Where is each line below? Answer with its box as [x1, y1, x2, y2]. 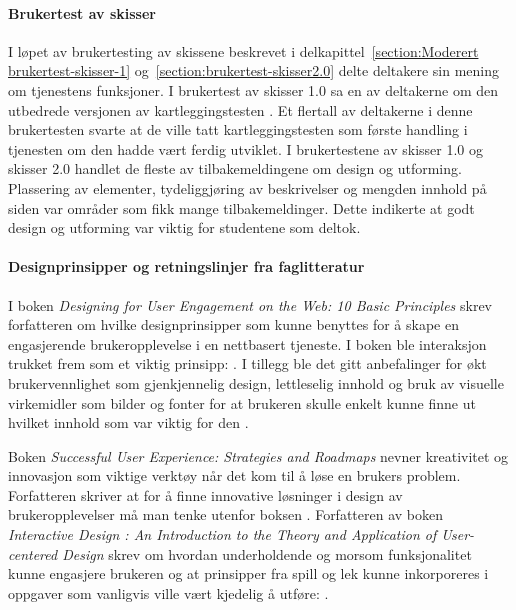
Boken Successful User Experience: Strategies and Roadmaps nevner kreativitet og [8, 445, 509, 466]
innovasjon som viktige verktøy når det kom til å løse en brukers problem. [8, 465, 461, 486]
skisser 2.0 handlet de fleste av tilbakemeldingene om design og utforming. [8, 158, 462, 179]
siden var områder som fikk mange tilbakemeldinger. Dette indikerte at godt [8, 197, 475, 218]
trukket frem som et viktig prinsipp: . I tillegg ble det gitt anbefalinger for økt [8, 353, 487, 374]
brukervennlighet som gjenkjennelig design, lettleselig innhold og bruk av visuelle [8, 372, 504, 393]
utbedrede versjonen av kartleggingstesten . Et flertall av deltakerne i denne [8, 99, 473, 120]
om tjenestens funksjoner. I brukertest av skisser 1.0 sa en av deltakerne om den [8, 79, 498, 100]
